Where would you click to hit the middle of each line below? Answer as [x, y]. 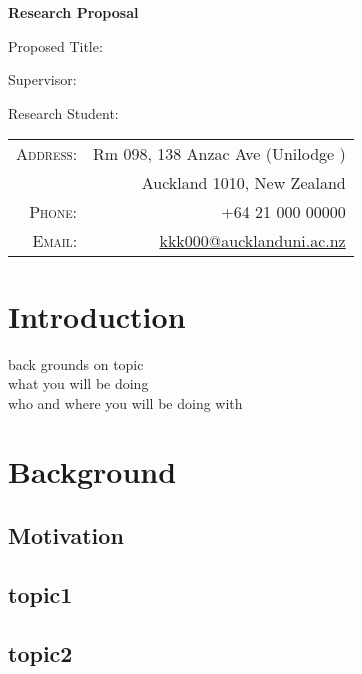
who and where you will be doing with [125, 402]
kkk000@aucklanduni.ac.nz [252, 241]
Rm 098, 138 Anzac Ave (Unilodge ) [219, 154]
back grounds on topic [76, 363]
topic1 [40, 593]
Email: [55, 241]
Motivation [66, 535]
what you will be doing [78, 383]
